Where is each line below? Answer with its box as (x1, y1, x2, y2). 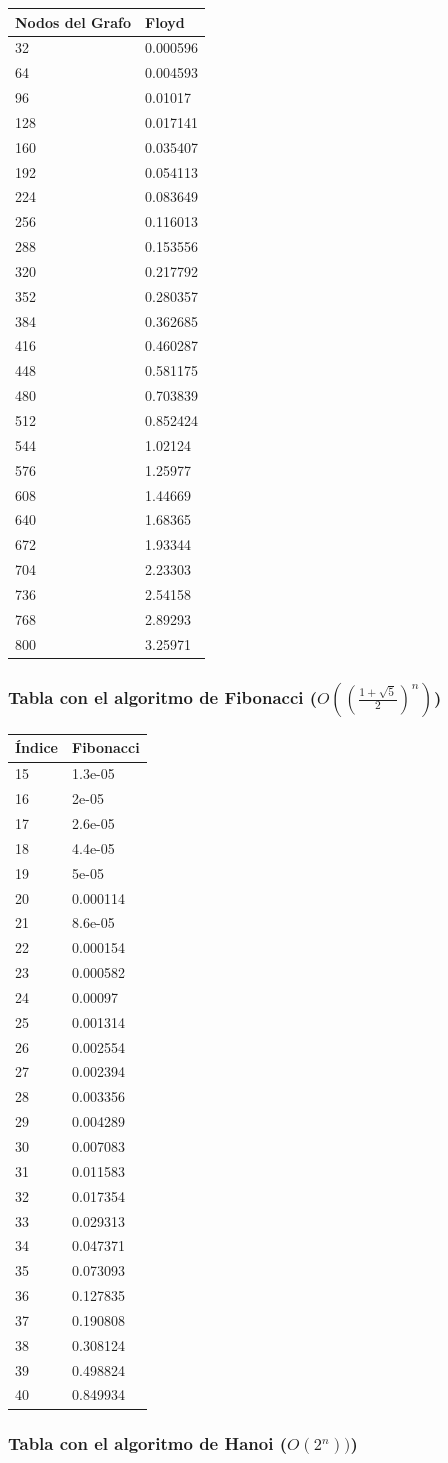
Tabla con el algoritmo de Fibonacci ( (8, 684, 318, 709)
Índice (15, 737, 58, 758)
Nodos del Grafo (15, 11, 132, 32)
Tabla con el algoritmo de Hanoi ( (8, 1431, 288, 1456)
